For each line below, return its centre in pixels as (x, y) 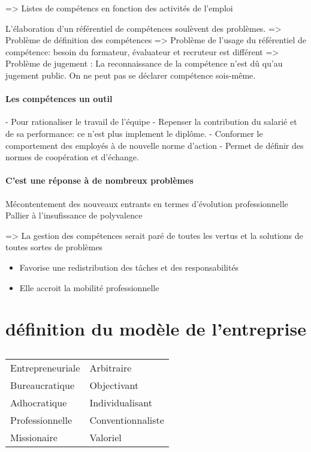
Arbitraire (111, 368)
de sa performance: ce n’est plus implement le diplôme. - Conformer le (134, 133)
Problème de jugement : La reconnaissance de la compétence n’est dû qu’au (144, 63)
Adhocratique (39, 403)
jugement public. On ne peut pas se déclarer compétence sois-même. (131, 75)
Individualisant (121, 403)
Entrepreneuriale (45, 368)
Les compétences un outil (59, 99)
